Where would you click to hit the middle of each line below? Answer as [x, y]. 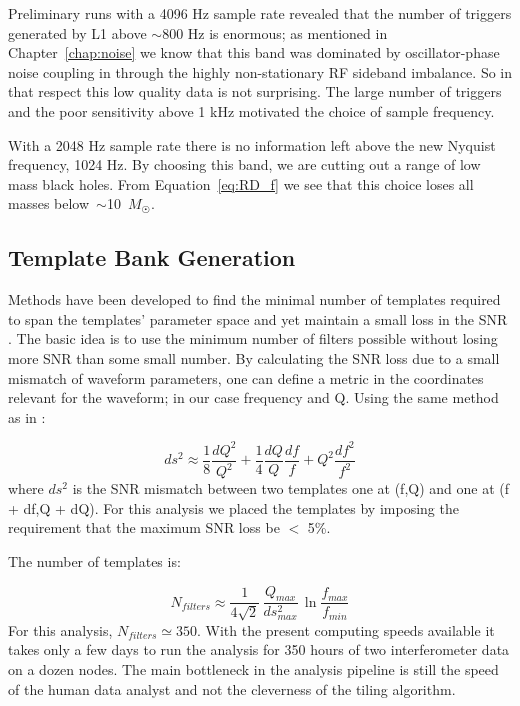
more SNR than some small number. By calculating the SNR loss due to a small [254, 357]
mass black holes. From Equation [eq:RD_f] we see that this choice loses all [241, 183]
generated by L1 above [77, 32]
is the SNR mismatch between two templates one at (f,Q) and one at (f [291, 488]
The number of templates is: [94, 560]
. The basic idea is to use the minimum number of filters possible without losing [253, 338]
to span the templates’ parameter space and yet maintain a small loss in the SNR [258, 318]
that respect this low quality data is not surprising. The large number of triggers [255, 91]
